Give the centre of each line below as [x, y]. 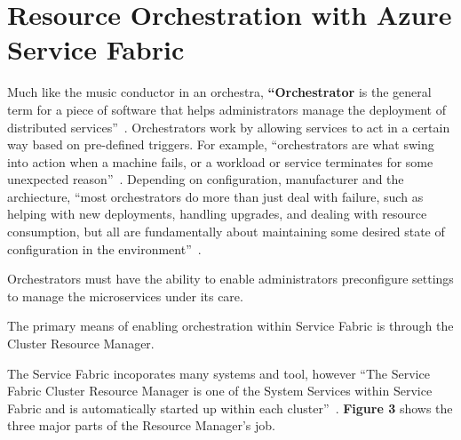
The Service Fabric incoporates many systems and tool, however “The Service [219, 373]
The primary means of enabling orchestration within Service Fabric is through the [230, 326]
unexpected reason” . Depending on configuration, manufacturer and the [206, 179]
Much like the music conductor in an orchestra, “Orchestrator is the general [219, 92]
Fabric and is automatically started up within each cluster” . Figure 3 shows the [230, 408]
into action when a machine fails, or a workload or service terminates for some [220, 161]
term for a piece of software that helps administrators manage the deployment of [227, 109]
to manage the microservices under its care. [125, 296]
